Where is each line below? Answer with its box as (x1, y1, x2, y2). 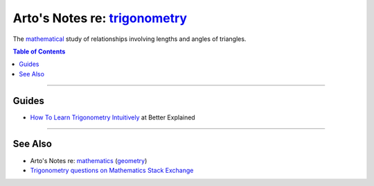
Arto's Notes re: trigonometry (12, 10, 187, 26)
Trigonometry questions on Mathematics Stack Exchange (30, 166, 194, 174)
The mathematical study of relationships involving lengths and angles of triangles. (12, 35, 247, 43)
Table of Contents (12, 47, 66, 56)
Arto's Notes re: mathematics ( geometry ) (30, 156, 148, 164)
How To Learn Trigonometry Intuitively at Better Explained (30, 113, 195, 121)
